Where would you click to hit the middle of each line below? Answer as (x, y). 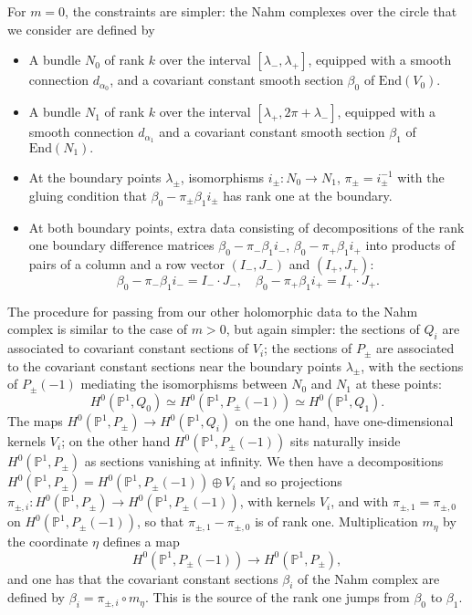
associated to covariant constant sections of (128, 348)
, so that (160, 521)
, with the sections (412, 365)
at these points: (399, 384)
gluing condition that (88, 195)
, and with (360, 501)
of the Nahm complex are (369, 578)
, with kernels (278, 501)
